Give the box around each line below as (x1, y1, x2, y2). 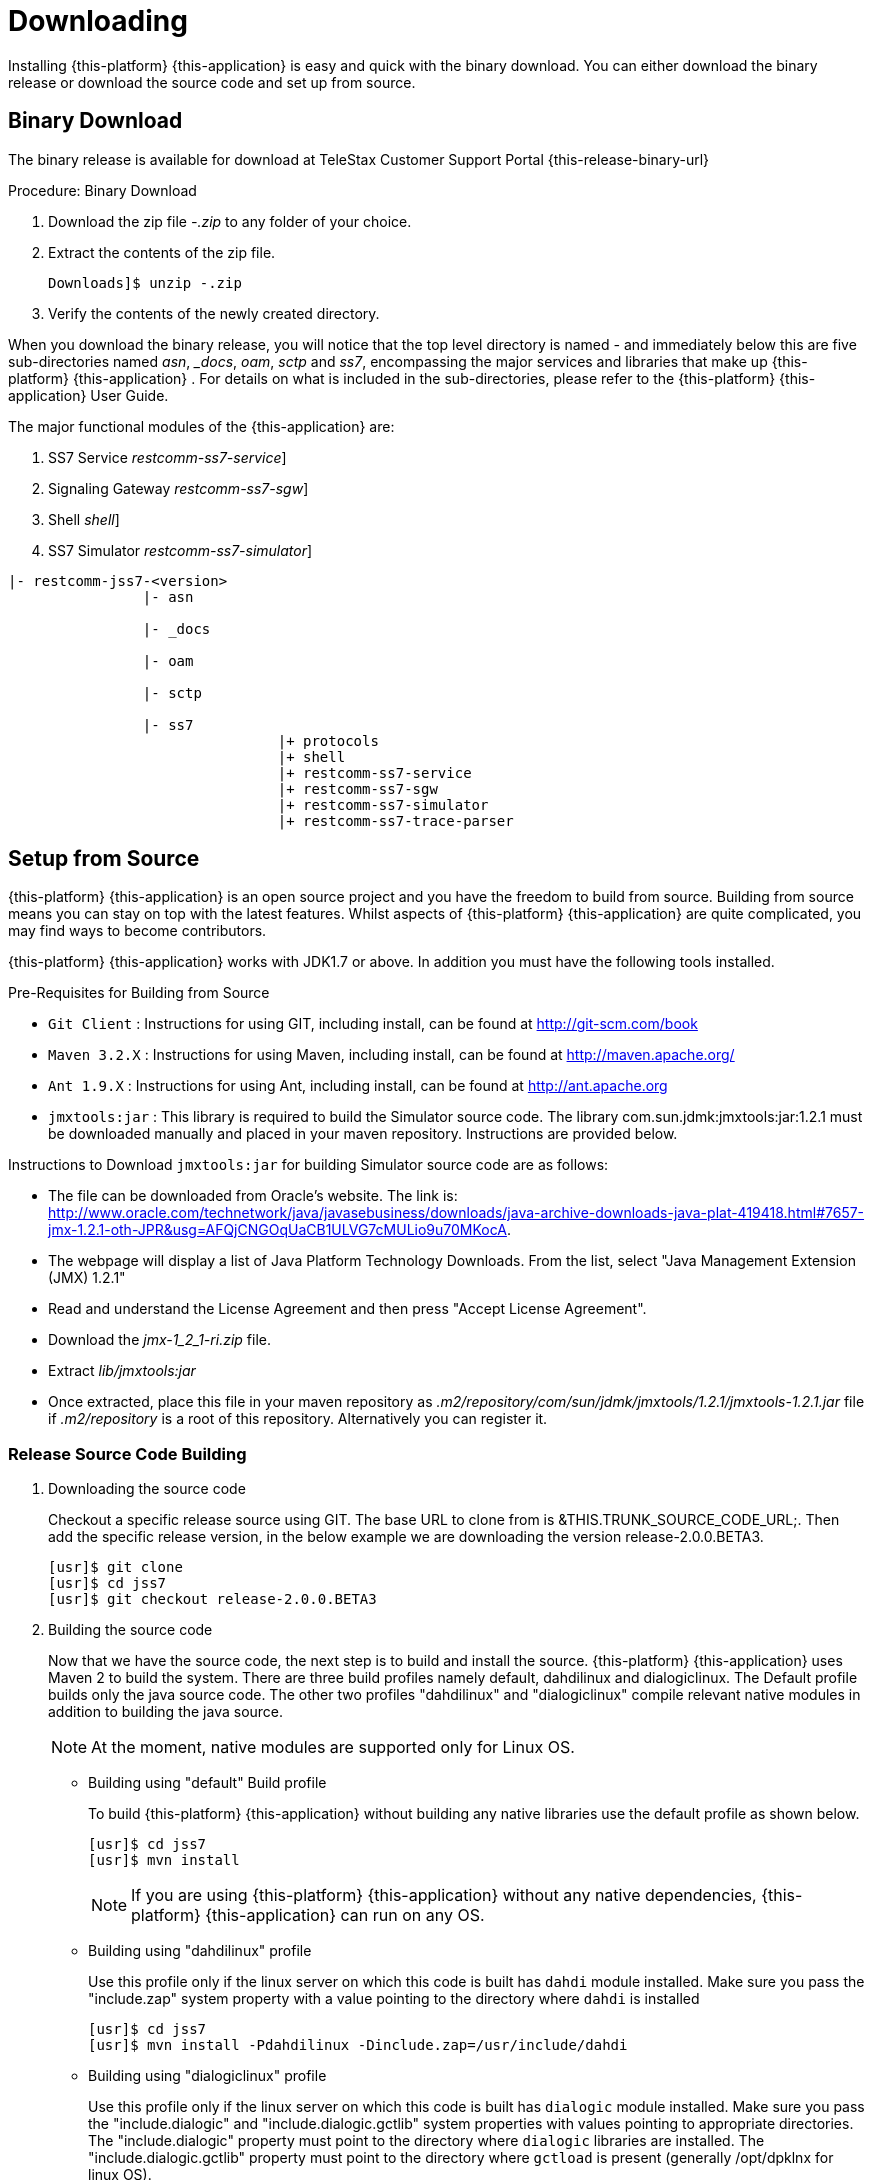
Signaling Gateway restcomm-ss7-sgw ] (48, 479, 309, 497)
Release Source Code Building (8, 1443, 247, 1464)
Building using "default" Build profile (88, 1774, 327, 1792)
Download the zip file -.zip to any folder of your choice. (48, 212, 412, 230)
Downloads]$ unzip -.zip (48, 274, 242, 291)
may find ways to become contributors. (8, 922, 267, 940)
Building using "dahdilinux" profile (88, 1942, 312, 1960)
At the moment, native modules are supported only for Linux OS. (91, 1737, 575, 1758)
